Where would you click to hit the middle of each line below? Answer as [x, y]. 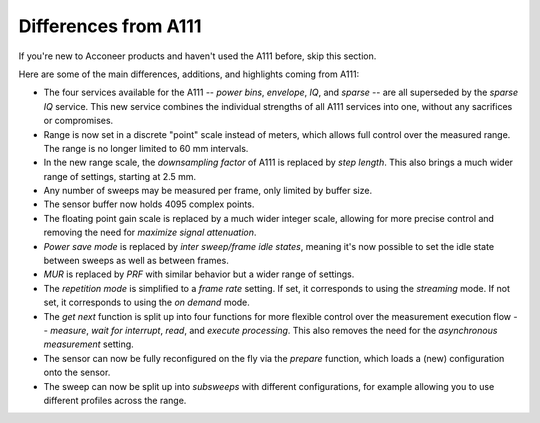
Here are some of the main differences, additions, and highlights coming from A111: [189, 74]
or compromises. [78, 121]
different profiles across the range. [115, 400]
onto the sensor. [77, 372]
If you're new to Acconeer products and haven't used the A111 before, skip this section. [197, 56]
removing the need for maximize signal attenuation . [150, 232]
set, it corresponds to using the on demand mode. [146, 302]
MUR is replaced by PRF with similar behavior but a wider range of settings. [199, 274]
